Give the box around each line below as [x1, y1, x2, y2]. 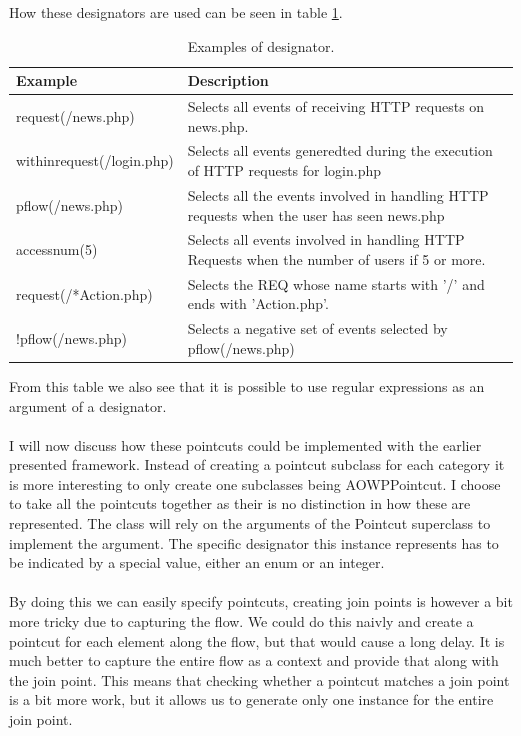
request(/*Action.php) [16, 283, 153, 304]
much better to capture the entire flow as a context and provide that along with [9, 650, 499, 671]
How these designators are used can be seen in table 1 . [9, 2, 343, 22]
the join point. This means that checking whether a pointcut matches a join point [9, 669, 510, 690]
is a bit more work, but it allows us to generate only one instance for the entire [9, 689, 494, 710]
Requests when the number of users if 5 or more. [187, 248, 486, 269]
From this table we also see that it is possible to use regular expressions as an [9, 375, 485, 396]
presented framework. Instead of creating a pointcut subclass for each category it [9, 454, 505, 475]
